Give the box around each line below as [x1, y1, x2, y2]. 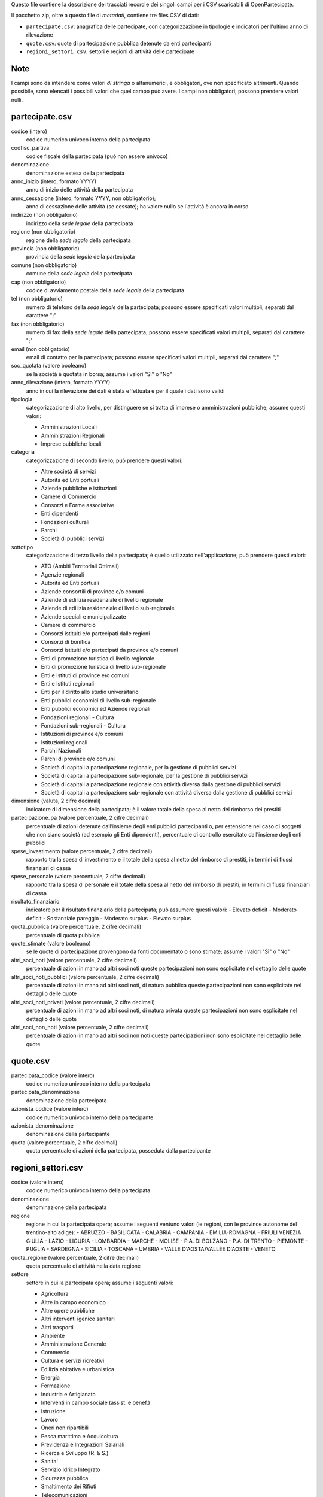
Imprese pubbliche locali [41, 440, 102, 447]
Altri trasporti [41, 1323, 74, 1331]
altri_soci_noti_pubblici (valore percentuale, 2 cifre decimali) [11, 973, 160, 980]
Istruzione [41, 1407, 66, 1414]
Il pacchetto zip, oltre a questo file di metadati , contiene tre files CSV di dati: [11, 12, 199, 19]
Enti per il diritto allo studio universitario [41, 689, 139, 696]
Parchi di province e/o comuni [41, 755, 115, 763]
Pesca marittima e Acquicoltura [41, 1432, 118, 1440]
